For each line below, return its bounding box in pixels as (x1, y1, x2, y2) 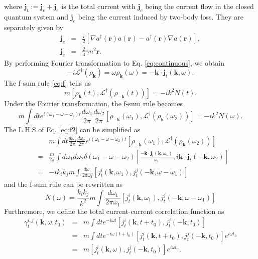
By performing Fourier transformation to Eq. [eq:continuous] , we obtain (4, 57, 224, 68)
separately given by (4, 22, 63, 32)
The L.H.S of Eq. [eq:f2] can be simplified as (4, 124, 141, 135)
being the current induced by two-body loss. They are (78, 11, 243, 22)
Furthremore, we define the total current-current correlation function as (4, 205, 224, 216)
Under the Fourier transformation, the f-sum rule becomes (4, 98, 183, 108)
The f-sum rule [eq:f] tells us (4, 78, 91, 88)
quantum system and (4, 11, 69, 22)
